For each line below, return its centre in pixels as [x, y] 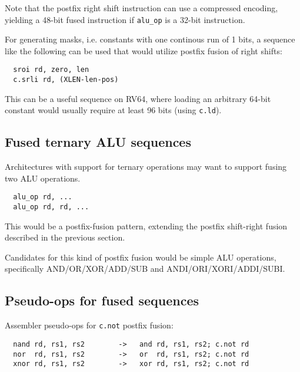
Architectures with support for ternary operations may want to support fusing [146, 167]
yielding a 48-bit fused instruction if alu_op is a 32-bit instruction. [125, 19]
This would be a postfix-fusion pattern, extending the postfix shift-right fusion [146, 225]
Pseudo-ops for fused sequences [102, 300]
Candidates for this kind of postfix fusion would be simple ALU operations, [141, 257]
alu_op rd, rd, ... [51, 207]
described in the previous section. [65, 237]
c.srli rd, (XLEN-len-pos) [66, 80]
